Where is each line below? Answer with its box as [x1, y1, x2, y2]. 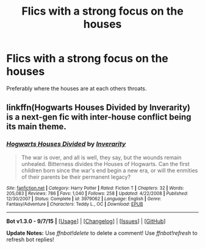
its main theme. [6, 121, 67, 132]
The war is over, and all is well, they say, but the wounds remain [21, 154, 182, 161]
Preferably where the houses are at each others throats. [6, 84, 147, 92]
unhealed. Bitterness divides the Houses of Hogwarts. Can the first [21, 160, 190, 167]
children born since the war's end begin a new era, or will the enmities [21, 167, 198, 174]
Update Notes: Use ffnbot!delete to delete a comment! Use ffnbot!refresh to [6, 229, 198, 236]
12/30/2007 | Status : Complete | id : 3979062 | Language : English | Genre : [6, 195, 162, 202]
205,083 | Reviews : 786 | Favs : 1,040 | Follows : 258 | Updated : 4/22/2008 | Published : [6, 190, 189, 197]
